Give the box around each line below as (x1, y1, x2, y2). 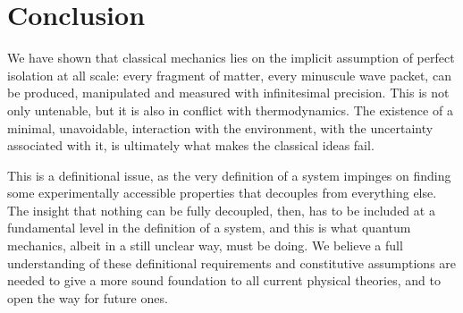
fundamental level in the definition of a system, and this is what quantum (7, 218, 411, 237)
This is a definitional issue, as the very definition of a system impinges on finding (7, 165, 451, 184)
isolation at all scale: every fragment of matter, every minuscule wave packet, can (7, 65, 451, 84)
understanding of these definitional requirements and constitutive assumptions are (7, 253, 457, 272)
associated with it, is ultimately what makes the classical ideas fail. (7, 136, 375, 155)
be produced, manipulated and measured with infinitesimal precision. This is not (7, 83, 450, 102)
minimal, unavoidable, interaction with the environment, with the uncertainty (7, 118, 434, 137)
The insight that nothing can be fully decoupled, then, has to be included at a (7, 200, 435, 219)
